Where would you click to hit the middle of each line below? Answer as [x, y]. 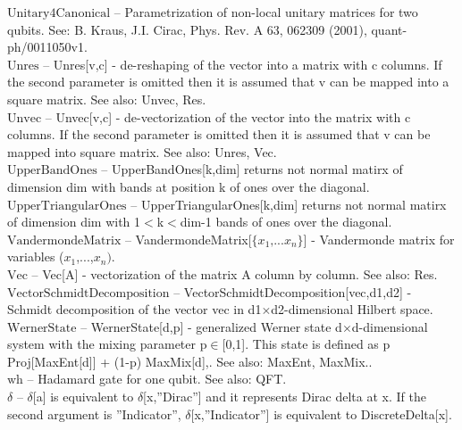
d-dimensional [390, 326]
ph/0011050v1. [47, 47]
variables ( [36, 256]
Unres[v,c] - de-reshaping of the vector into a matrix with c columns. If [248, 64]
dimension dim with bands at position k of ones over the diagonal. [189, 186]
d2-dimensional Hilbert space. [352, 309]
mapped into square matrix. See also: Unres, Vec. [142, 151]
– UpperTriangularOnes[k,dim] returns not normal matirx [289, 204]
